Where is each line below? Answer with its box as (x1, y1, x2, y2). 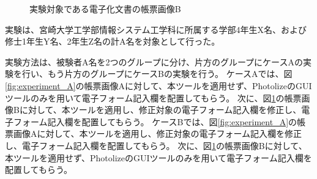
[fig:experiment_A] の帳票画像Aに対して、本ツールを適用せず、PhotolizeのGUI (5, 79, 312, 92)
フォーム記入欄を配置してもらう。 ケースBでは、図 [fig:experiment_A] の (13, 115, 297, 128)
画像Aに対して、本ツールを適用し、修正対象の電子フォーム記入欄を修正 (13, 127, 302, 140)
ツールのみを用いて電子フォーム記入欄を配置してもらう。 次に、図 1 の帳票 (5, 91, 302, 104)
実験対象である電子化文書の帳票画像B (29, 2, 181, 15)
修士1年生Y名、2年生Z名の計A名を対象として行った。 (5, 35, 220, 48)
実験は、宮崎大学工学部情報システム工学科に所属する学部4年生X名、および (5, 23, 307, 35)
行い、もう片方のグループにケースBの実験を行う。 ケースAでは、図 (21, 67, 293, 80)
